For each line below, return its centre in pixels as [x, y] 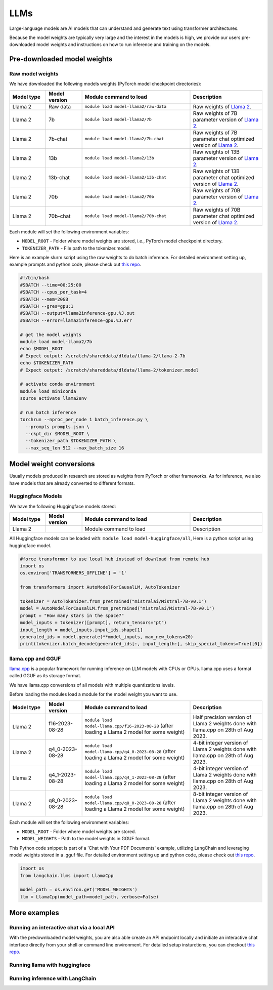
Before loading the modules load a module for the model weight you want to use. [94, 694]
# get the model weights [51, 335]
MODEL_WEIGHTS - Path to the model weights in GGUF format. [86, 839]
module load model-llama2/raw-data [126, 107]
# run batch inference [48, 412]
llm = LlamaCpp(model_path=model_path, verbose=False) [89, 897]
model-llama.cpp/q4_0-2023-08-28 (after [130, 752]
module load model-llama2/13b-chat [126, 177]
